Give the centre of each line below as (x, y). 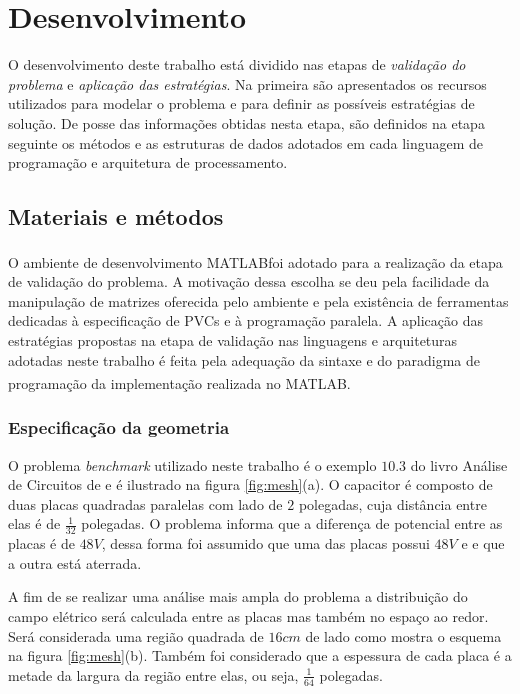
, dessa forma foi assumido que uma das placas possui (265, 543)
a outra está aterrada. (75, 562)
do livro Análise (459, 464)
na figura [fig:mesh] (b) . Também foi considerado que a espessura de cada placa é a (260, 655)
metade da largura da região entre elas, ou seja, (153, 674)
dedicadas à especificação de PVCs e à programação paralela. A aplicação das (246, 320)
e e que (483, 543)
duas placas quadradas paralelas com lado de (145, 503)
